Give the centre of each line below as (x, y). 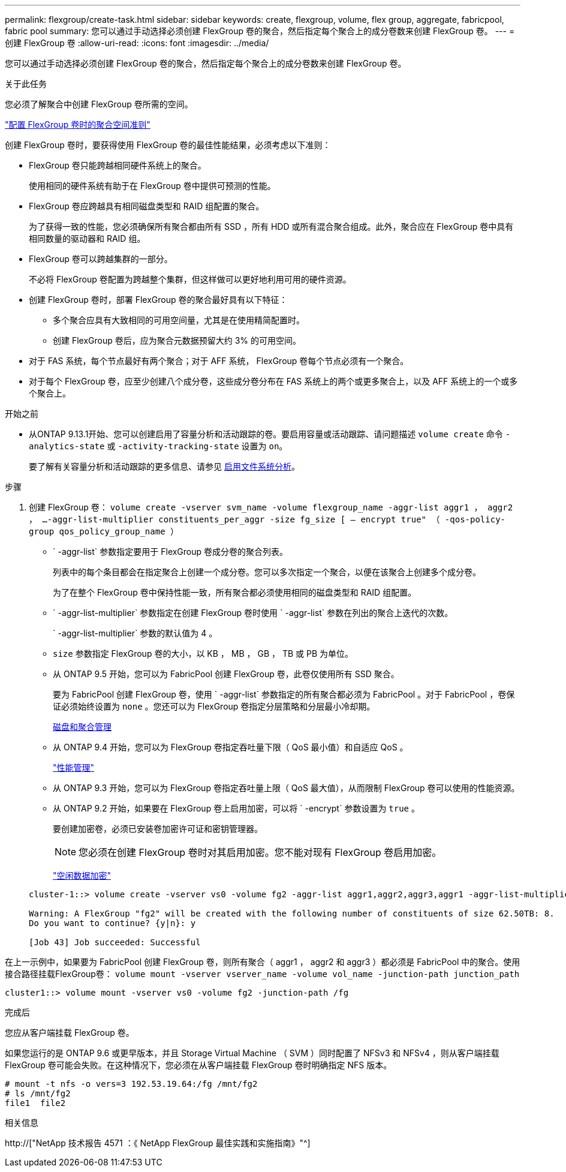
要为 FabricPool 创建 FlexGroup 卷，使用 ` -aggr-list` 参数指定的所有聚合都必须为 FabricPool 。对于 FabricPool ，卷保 (284, 694)
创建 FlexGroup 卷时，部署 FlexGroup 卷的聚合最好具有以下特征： (158, 300)
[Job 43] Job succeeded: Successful (115, 942)
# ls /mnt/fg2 (38, 1093)
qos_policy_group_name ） (119, 531)
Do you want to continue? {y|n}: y (112, 923)
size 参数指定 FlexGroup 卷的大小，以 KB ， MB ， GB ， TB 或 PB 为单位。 (203, 653)
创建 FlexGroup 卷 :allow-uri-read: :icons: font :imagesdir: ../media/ (137, 43)
